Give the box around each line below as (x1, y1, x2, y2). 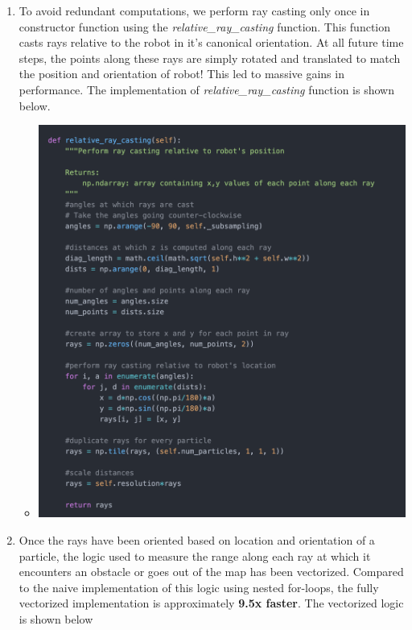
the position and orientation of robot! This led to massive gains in (19, 65, 344, 82)
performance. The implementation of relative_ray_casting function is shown (19, 81, 394, 97)
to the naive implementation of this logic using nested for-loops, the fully (19, 578, 379, 595)
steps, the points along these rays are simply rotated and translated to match (19, 49, 401, 66)
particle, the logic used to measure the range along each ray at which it (19, 547, 371, 564)
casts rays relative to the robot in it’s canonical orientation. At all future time (19, 34, 404, 51)
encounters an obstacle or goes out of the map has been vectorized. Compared (19, 563, 404, 580)
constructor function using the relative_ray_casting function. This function (19, 18, 391, 35)
